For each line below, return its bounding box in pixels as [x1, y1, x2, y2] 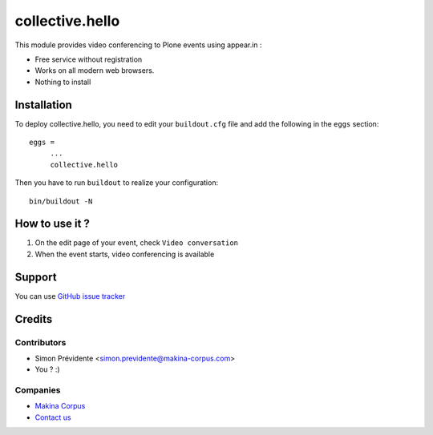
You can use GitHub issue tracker [14, 291, 126, 300]
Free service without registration [34, 54, 143, 64]
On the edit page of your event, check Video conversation [34, 238, 239, 248]
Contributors [14, 336, 67, 348]
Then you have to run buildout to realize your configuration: [14, 178, 219, 187]
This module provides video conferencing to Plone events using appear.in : [14, 40, 262, 50]
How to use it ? [14, 217, 90, 231]
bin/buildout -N [29, 196, 93, 206]
